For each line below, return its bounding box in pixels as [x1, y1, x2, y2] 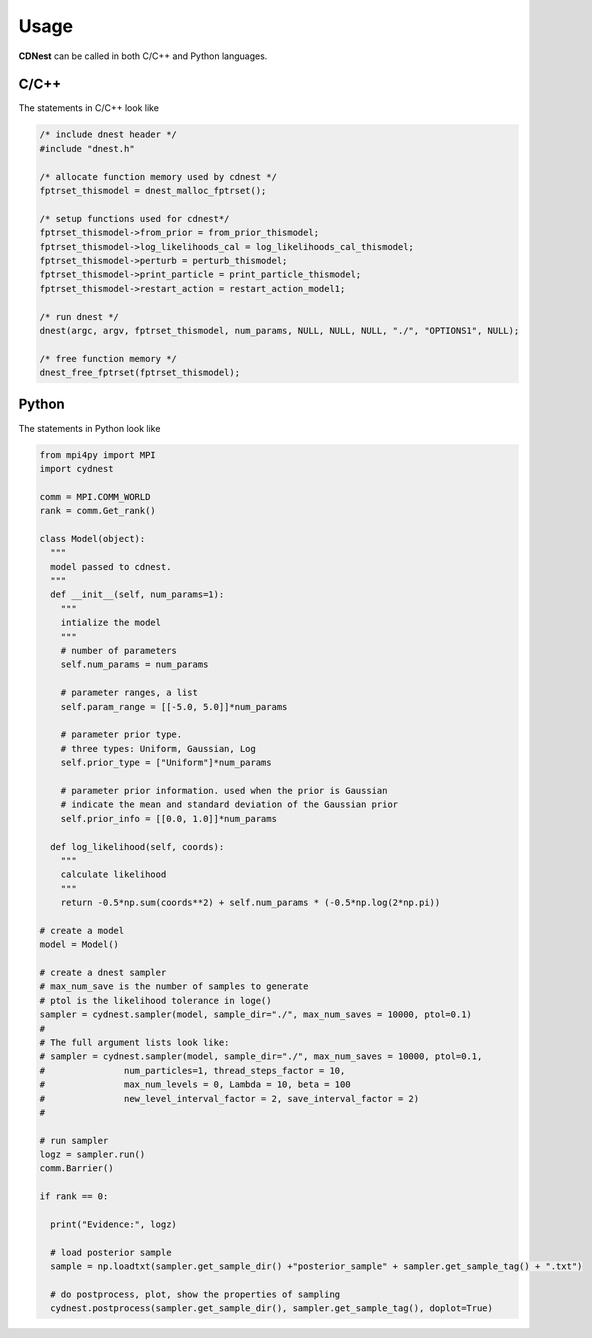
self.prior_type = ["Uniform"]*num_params [60, 757, 272, 769]
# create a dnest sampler [39, 967, 167, 979]
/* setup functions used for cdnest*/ [39, 213, 230, 224]
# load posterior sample [50, 1246, 172, 1258]
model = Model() [39, 939, 120, 950]
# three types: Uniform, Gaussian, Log [60, 743, 257, 754]
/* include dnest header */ [39, 129, 177, 140]
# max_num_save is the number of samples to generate [39, 981, 309, 992]
